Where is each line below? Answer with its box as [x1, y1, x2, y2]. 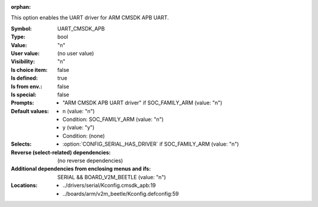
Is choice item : [11, 66, 48, 73]
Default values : [11, 107, 49, 114]
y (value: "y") [62, 124, 95, 131]
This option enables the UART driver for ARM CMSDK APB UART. [11, 14, 169, 21]
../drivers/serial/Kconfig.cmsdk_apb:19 [62, 182, 156, 189]
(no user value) [57, 50, 94, 57]
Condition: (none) [62, 132, 105, 139]
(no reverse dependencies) [57, 157, 123, 165]
